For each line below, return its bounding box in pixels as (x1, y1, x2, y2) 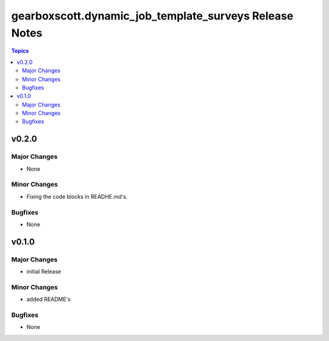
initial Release (26, 268, 62, 275)
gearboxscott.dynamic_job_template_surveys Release (11, 9, 294, 22)
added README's (26, 295, 71, 303)
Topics (11, 47, 29, 55)
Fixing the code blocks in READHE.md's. (26, 193, 128, 200)
